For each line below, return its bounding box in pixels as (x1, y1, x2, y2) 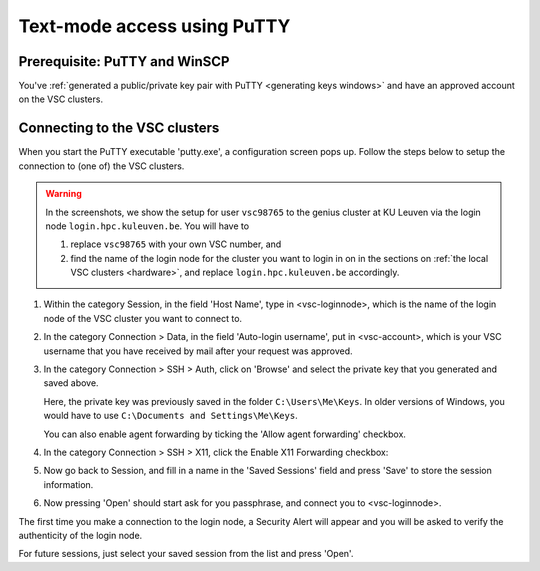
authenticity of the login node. (18, 529, 143, 541)
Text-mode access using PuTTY (18, 15, 291, 37)
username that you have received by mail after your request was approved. (43, 345, 353, 357)
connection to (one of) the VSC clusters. (18, 160, 185, 172)
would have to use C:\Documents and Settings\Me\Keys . (43, 410, 299, 422)
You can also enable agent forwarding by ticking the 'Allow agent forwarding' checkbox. (43, 428, 407, 440)
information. (43, 478, 94, 490)
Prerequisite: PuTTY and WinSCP (18, 53, 230, 70)
